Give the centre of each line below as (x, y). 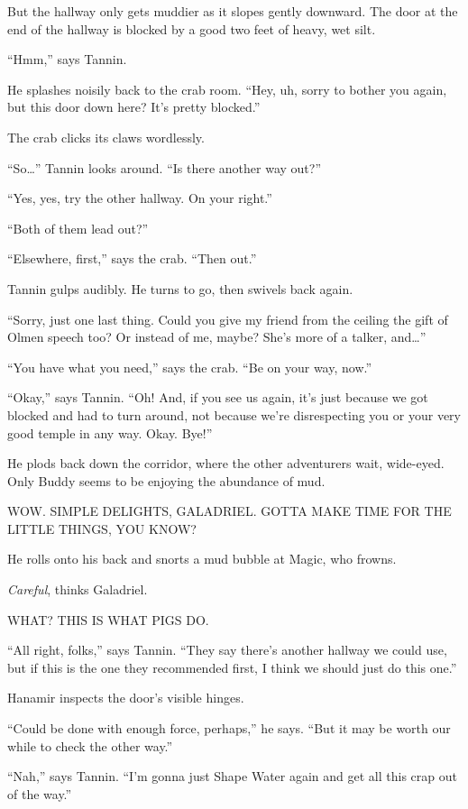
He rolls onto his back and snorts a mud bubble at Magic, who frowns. (202, 559)
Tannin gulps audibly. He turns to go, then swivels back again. (180, 288)
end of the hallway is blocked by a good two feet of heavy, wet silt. (192, 28)
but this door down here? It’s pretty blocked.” (134, 107)
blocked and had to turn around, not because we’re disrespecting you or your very (234, 414)
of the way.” (40, 793)
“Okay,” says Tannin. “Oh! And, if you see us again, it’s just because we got (218, 397)
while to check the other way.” (90, 745)
